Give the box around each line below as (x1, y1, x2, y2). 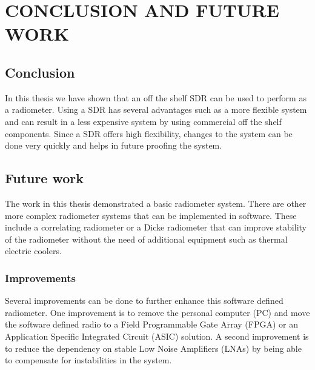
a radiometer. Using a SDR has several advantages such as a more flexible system (5, 103, 307, 116)
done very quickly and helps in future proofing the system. (5, 139, 222, 152)
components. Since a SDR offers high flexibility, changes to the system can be (5, 127, 293, 140)
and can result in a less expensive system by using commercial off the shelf (5, 115, 282, 127)
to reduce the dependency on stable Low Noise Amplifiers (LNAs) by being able (5, 341, 302, 354)
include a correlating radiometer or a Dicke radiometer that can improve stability (5, 221, 307, 234)
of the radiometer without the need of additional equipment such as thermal (5, 232, 288, 245)
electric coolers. (5, 244, 62, 257)
